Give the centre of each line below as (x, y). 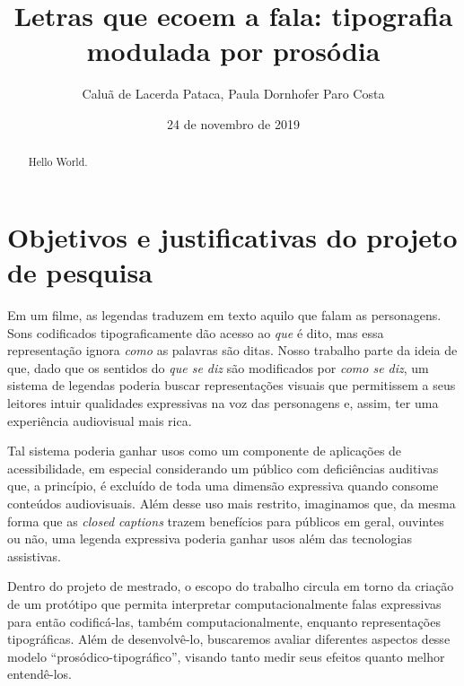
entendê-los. (40, 674)
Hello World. (58, 162)
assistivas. (34, 556)
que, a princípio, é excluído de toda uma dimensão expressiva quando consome (223, 486)
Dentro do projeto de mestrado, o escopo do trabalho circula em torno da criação (231, 586)
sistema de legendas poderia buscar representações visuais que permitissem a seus (232, 385)
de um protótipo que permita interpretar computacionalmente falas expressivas (224, 603)
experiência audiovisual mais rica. (100, 420)
